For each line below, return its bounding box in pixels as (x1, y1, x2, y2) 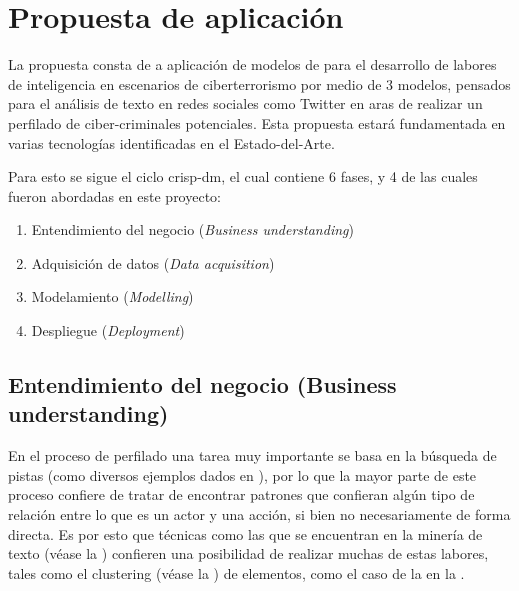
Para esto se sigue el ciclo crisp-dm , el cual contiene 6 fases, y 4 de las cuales (8, 166, 478, 187)
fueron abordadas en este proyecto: (8, 185, 221, 206)
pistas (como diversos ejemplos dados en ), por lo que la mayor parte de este (8, 464, 477, 485)
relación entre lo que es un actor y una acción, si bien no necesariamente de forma (8, 504, 511, 525)
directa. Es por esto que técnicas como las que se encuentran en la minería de (8, 523, 483, 544)
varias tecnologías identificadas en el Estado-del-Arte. (8, 132, 335, 153)
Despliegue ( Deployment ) (31, 320, 185, 341)
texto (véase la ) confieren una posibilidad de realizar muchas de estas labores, (8, 543, 489, 564)
